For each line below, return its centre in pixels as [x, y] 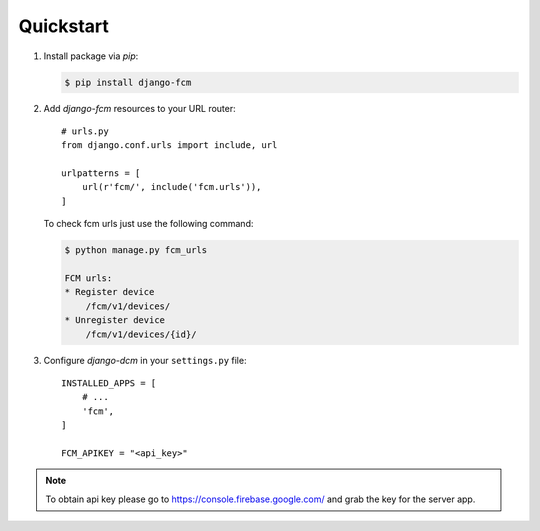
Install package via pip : [91, 56]
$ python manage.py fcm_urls [136, 250]
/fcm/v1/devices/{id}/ [141, 334]
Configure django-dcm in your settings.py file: [145, 360]
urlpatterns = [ [101, 173]
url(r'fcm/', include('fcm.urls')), [171, 187]
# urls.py [85, 131]
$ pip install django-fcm [128, 82]
